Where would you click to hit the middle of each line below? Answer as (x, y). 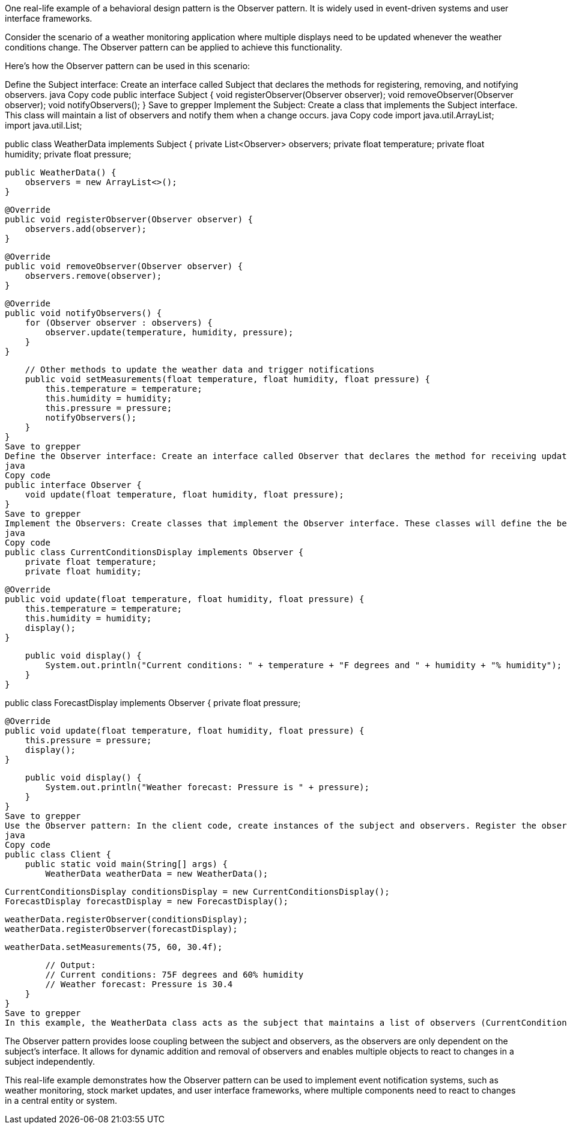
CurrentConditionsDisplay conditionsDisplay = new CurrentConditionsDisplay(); (197, 892)
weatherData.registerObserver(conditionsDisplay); (126, 919)
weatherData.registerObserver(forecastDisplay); (121, 929)
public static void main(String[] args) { (126, 864)
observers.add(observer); (86, 229)
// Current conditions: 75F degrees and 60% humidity (174, 975)
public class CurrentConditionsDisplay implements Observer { (154, 552)
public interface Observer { (73, 485)
